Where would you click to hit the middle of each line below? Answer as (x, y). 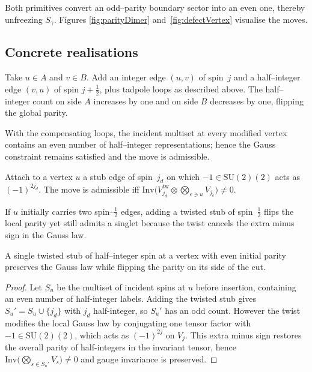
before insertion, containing (246, 286)
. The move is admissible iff (89, 189)
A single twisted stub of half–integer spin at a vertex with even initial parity (145, 255)
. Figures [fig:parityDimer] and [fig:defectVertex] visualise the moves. (181, 19)
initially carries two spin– (67, 211)
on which (183, 176)
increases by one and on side (146, 100)
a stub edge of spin (118, 176)
